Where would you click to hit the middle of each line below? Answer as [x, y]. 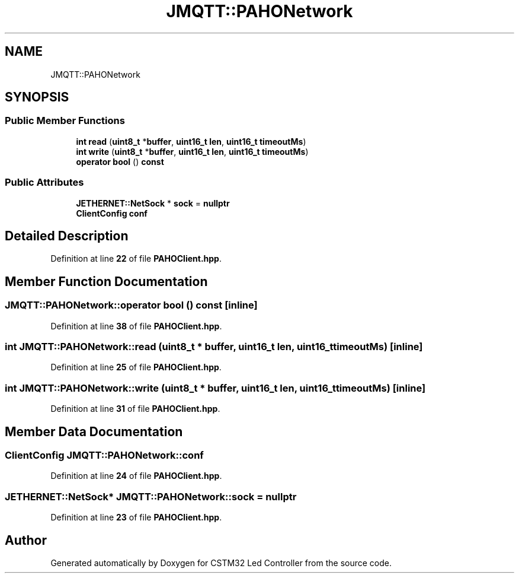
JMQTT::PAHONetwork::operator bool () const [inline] [131, 305]
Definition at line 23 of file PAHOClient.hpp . [136, 517]
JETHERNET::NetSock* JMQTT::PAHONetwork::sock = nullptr [151, 496]
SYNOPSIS [37, 97]
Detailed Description [67, 236]
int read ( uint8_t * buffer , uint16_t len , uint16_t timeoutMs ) [191, 141]
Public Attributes [44, 182]
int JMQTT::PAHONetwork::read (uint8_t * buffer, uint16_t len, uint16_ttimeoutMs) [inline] [214, 347]
